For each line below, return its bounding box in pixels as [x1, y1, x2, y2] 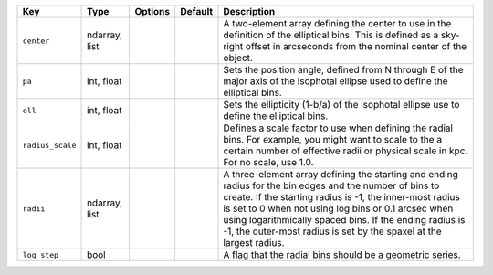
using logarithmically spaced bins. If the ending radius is [223, 214, 466, 226]
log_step [22, 249, 59, 259]
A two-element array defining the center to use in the [223, 17, 452, 29]
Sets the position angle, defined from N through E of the [223, 64, 465, 76]
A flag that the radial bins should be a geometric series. [223, 249, 461, 260]
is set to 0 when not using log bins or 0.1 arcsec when [223, 202, 454, 215]
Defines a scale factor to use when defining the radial [223, 122, 454, 134]
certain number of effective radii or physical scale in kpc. [223, 144, 468, 157]
